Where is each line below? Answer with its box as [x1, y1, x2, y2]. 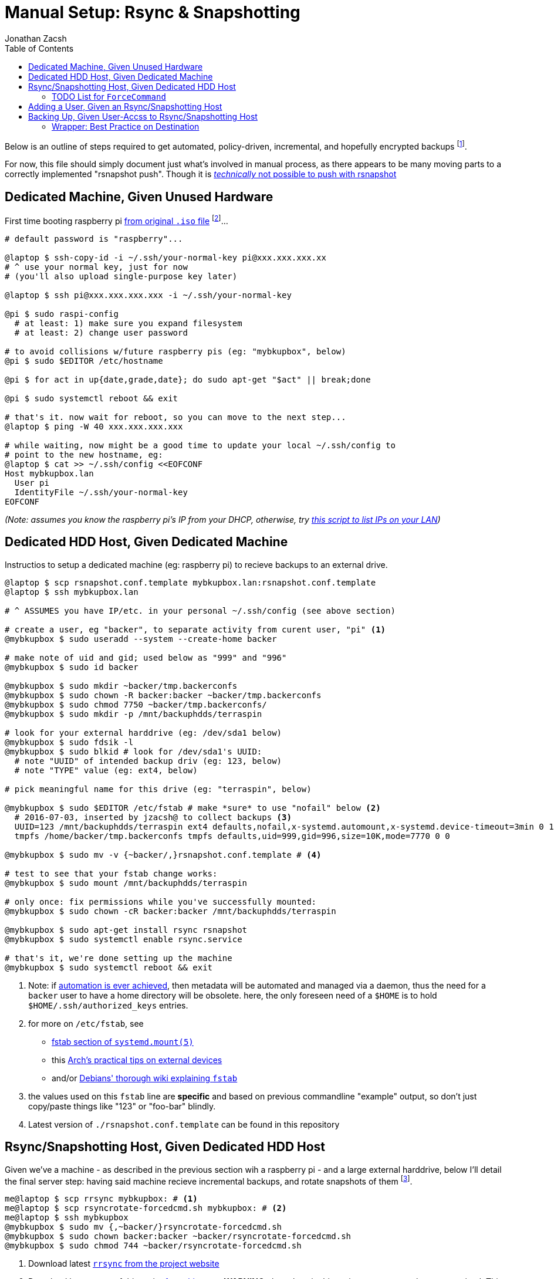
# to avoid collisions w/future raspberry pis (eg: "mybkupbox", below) [5, 346, 346, 356]
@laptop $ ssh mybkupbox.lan [5, 587, 138, 597]
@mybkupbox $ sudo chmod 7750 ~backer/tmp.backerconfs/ [5, 699, 267, 709]
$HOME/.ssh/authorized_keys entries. [28, 1000, 188, 1010]
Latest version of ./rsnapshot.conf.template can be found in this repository [28, 1119, 340, 1129]
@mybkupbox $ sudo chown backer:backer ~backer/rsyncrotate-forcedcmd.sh [5, 1231, 352, 1241]
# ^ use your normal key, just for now [5, 262, 188, 272]
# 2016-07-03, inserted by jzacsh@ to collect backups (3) [14, 812, 292, 822]
